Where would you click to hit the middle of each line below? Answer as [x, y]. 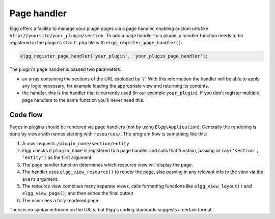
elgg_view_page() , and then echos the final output [78, 193]
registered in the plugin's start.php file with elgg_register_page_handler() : [96, 43]
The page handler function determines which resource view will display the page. [107, 165]
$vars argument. [40, 179]
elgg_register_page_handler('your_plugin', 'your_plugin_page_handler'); [114, 56]
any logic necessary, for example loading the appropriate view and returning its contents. [116, 86]
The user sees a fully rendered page [60, 200]
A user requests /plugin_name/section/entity [76, 143]
